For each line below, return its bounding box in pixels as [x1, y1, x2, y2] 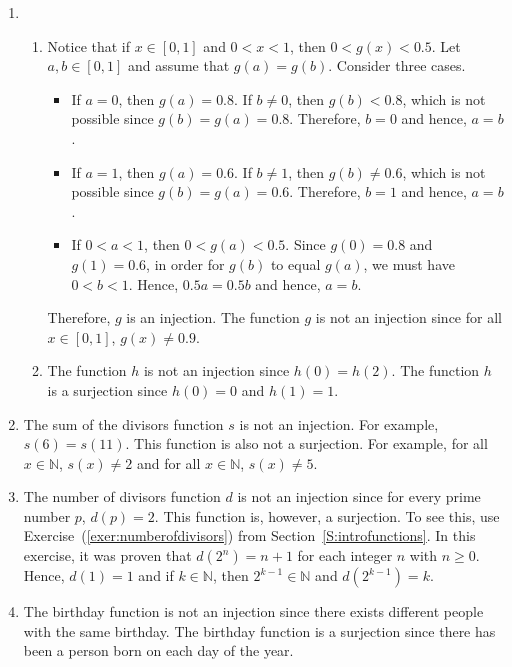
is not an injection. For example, [239, 413, 439, 434]
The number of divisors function [23, 486, 221, 507]
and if [138, 565, 174, 586]
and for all [136, 452, 201, 473]
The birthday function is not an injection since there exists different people [23, 601, 484, 622]
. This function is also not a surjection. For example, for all [125, 433, 488, 454]
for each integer [297, 545, 393, 566]
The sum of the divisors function [23, 413, 224, 434]
